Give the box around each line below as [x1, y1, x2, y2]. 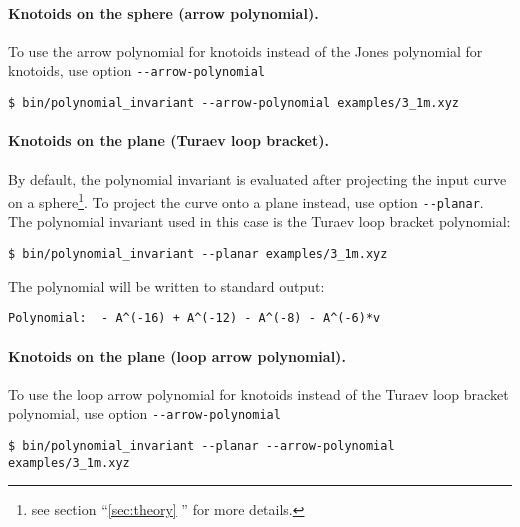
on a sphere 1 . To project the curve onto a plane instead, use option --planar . [8, 189, 484, 212]
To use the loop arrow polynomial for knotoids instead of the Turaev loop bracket [8, 383, 509, 404]
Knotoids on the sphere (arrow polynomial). [8, 2, 319, 23]
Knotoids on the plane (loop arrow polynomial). [8, 345, 346, 366]
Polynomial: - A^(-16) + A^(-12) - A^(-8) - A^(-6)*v [8, 311, 381, 326]
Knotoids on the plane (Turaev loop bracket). [8, 130, 329, 151]
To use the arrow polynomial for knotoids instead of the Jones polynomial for [8, 40, 483, 61]
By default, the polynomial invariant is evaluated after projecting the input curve [8, 168, 507, 189]
